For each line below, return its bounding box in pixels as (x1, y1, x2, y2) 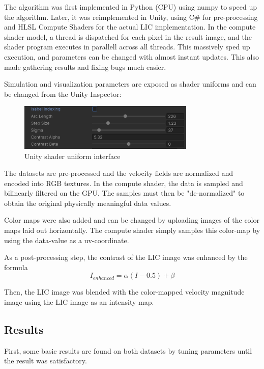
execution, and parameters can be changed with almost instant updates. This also (4, 51, 259, 62)
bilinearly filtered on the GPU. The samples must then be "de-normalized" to (4, 188, 245, 198)
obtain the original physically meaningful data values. (4, 197, 171, 208)
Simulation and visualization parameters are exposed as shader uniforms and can (4, 78, 256, 89)
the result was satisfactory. (4, 355, 87, 366)
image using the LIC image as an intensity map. (4, 297, 154, 307)
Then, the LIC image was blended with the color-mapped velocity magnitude (4, 286, 245, 297)
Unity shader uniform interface (24, 150, 121, 161)
